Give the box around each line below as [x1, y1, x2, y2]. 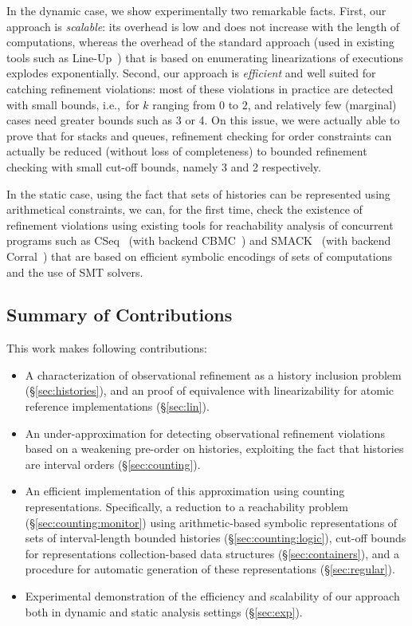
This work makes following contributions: [6, 340, 207, 356]
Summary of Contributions [6, 302, 233, 327]
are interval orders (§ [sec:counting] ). [25, 455, 201, 472]
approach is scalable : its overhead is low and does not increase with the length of [6, 18, 400, 34]
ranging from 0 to [152, 96, 239, 112]
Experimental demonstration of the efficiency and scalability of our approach [25, 588, 400, 604]
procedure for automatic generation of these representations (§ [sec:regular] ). [25, 561, 395, 577]
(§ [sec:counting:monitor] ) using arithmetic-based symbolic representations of [25, 514, 398, 530]
